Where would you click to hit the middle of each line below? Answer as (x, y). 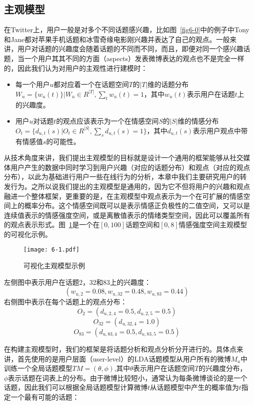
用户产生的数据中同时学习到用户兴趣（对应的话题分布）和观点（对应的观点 (130, 167)
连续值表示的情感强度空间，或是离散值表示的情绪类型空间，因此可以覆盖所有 (127, 215)
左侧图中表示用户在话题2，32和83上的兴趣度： (77, 282)
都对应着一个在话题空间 (91, 84)
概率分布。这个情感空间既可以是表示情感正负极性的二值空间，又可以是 (137, 205)
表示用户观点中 (217, 130)
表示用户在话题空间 (164, 368)
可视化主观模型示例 (54, 266)
